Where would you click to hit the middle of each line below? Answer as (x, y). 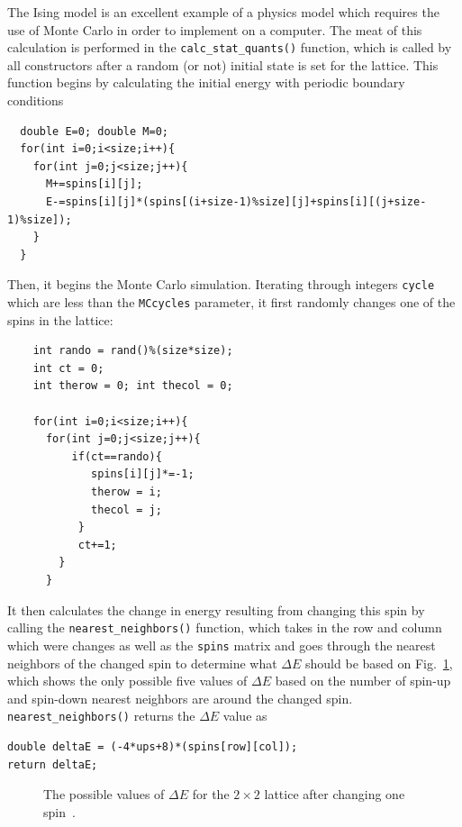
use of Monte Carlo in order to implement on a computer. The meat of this (215, 29)
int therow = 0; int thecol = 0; (133, 386)
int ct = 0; (68, 368)
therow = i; (127, 492)
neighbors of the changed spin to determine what (142, 663)
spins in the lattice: (60, 319)
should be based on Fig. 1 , (379, 663)
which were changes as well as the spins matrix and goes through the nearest (222, 645)
